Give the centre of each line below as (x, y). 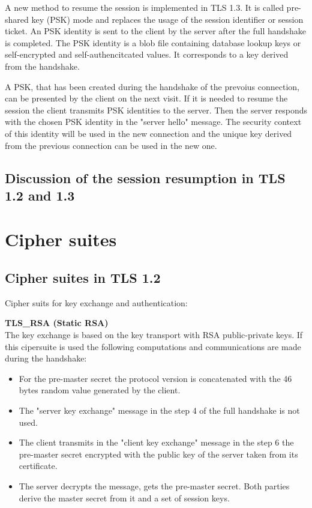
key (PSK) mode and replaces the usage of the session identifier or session (167, 19)
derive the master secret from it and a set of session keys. (124, 497)
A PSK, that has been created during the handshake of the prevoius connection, (152, 86)
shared (17, 19)
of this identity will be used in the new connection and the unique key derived (148, 133)
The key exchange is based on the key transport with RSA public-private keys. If (154, 335)
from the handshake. (42, 66)
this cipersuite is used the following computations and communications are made (153, 346)
